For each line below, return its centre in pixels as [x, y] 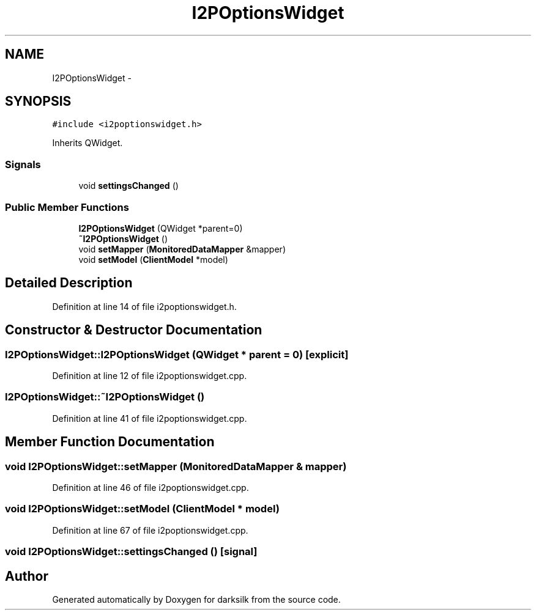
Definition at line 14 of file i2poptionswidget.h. [144, 306]
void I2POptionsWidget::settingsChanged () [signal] [131, 552]
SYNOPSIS [38, 101]
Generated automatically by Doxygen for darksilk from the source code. [196, 599]
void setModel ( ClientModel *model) [153, 259]
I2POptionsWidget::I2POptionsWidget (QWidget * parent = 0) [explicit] [177, 354]
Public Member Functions [67, 207]
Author [27, 576]
